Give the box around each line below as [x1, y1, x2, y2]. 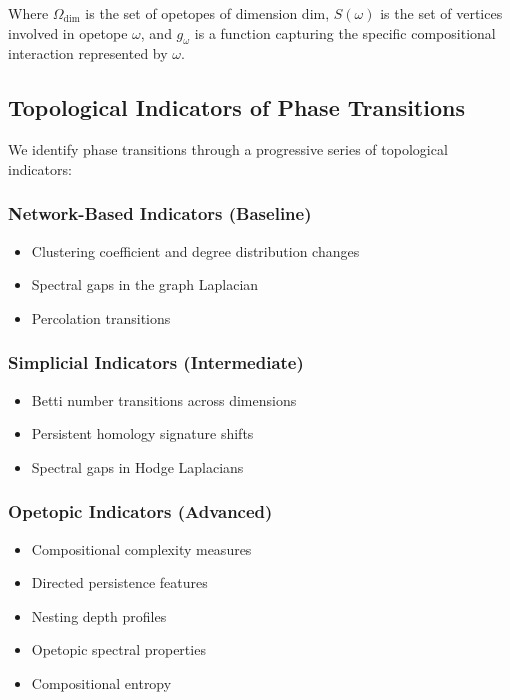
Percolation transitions [31, 307, 171, 328]
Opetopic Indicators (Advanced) [8, 499, 273, 524]
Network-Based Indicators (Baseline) [8, 201, 312, 226]
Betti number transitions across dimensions [31, 389, 297, 410]
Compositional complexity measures [31, 538, 252, 559]
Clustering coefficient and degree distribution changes [31, 240, 360, 261]
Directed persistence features [31, 572, 208, 593]
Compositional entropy [31, 672, 172, 693]
